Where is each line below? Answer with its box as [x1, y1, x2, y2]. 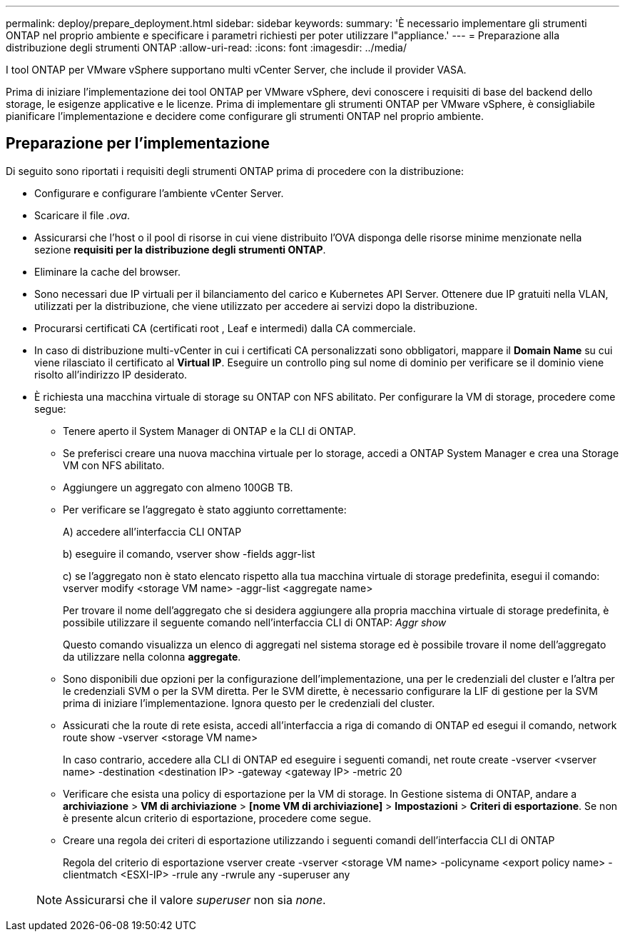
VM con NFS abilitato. [63, 459, 165, 471]
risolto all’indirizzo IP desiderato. [34, 368, 188, 381]
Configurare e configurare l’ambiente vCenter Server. [34, 186, 284, 199]
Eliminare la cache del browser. [34, 265, 181, 278]
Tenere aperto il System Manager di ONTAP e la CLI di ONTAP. [63, 424, 356, 437]
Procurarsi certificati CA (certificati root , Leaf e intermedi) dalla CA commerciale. [34, 321, 416, 334]
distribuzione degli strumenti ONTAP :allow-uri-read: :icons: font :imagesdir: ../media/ [6, 41, 407, 54]
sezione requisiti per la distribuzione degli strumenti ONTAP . [34, 243, 326, 256]
